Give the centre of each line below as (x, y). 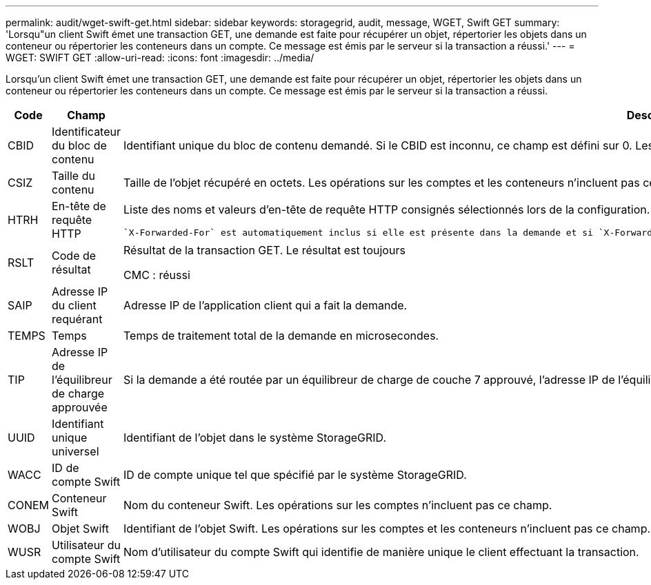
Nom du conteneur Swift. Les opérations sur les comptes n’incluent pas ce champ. (338, 505)
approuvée (80, 407)
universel (76, 451)
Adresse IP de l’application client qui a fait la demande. (266, 305)
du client (74, 305)
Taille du (73, 176)
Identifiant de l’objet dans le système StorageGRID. (255, 438)
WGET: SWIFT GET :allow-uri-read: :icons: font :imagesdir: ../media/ (160, 58)
